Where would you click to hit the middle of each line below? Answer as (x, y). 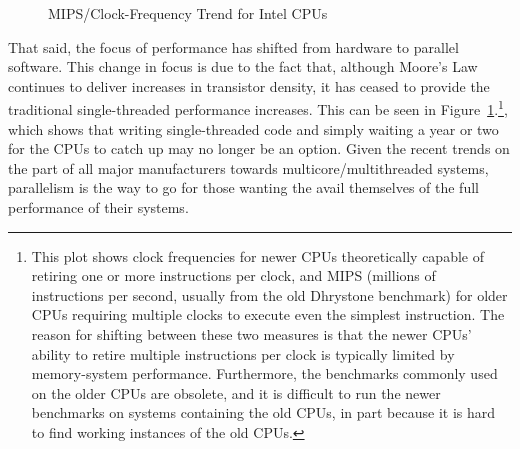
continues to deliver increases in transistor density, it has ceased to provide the (249, 85)
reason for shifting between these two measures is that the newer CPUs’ (251, 333)
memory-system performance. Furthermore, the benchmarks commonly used (264, 373)
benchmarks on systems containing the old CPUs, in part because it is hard (263, 412)
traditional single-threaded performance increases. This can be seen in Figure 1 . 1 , (258, 108)
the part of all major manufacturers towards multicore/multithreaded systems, (248, 167)
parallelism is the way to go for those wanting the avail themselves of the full (243, 187)
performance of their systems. (98, 207)
